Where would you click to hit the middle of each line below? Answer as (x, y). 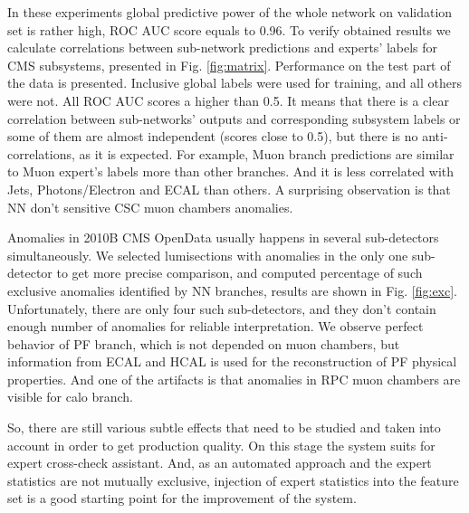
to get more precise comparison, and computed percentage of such (239, 273)
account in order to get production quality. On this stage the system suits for (221, 445)
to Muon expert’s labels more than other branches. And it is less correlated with (231, 171)
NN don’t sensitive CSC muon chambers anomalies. (150, 207)
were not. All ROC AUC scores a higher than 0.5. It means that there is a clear (228, 100)
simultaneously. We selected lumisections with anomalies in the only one (208, 255)
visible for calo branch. (71, 397)
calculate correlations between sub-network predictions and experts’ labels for (223, 47)
